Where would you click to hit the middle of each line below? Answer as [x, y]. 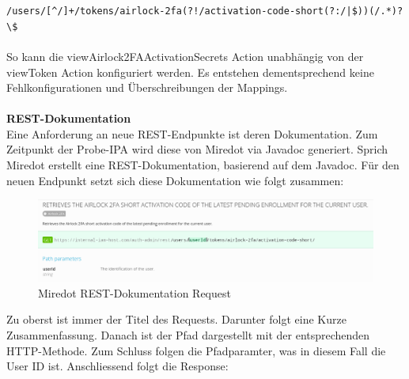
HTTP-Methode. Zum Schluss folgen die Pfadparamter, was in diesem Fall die [196, 350]
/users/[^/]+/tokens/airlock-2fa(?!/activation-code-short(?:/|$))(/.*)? [205, 11]
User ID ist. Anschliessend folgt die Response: [117, 366]
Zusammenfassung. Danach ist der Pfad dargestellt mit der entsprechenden [188, 334]
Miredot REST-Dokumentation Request [134, 292]
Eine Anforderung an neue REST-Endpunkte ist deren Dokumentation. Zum [192, 133]
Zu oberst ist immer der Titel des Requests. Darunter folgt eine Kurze [176, 319]
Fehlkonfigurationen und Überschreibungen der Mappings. [147, 87]
